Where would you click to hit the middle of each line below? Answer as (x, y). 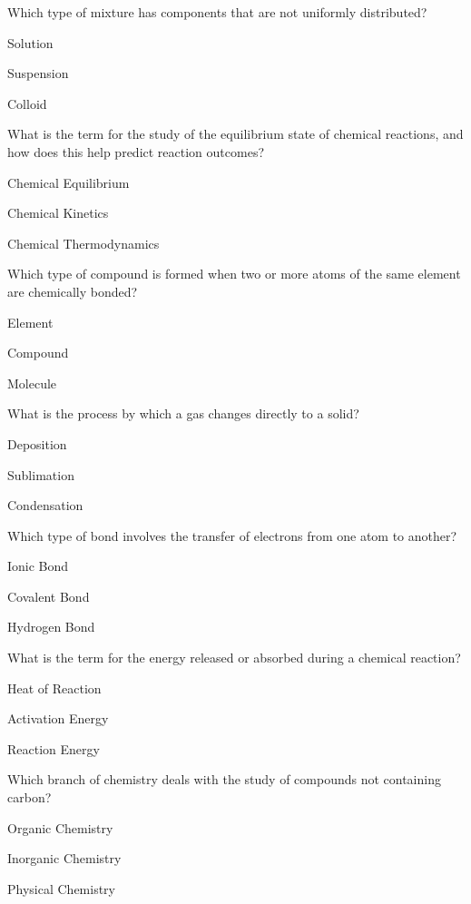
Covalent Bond (49, 596)
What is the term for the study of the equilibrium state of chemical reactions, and (235, 134)
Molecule (32, 383)
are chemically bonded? (73, 291)
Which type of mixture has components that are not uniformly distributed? (217, 12)
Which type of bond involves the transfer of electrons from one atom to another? (232, 535)
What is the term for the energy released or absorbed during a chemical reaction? (234, 658)
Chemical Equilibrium (69, 182)
